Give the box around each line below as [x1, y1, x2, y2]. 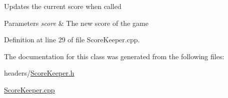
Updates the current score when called [4, 1, 121, 11]
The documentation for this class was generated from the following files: [4, 51, 224, 61]
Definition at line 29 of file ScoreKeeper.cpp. [4, 34, 140, 45]
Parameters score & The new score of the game [4, 17, 148, 28]
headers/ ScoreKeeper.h [4, 68, 74, 78]
